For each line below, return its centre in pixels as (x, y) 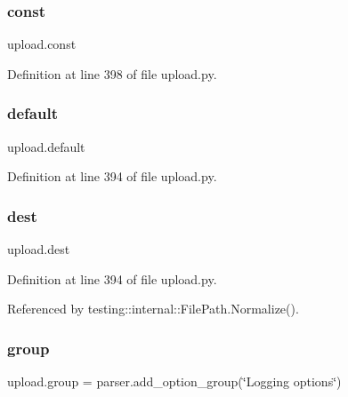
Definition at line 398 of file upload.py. (112, 73)
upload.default (46, 146)
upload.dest (39, 249)
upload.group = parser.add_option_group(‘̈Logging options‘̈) (174, 381)
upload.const (42, 44)
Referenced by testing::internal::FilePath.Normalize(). (153, 309)
